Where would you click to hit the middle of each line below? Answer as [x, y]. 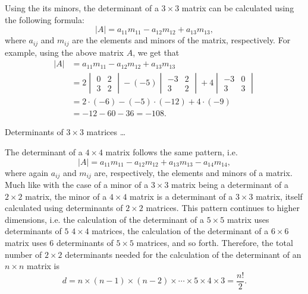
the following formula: [45, 19]
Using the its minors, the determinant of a [82, 8]
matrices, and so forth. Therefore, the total [215, 242]
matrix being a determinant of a [230, 184]
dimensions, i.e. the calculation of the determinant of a [105, 219]
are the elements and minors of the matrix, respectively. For [181, 40]
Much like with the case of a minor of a [77, 184]
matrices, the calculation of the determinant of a [180, 231]
